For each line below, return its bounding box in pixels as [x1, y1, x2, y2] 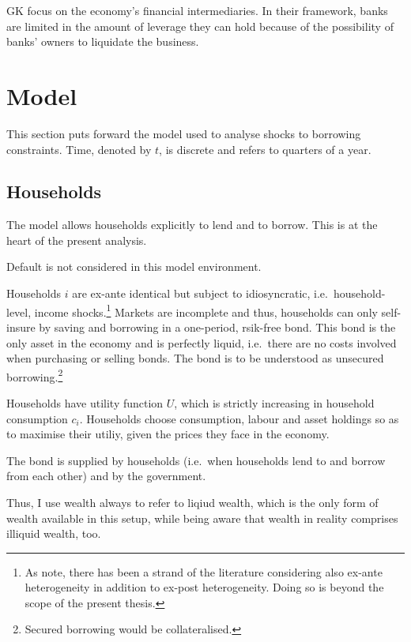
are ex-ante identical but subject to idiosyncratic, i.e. [72, 285, 328, 302]
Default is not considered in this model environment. [6, 258, 262, 275]
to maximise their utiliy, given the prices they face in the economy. [6, 426, 330, 442]
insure [6, 318, 36, 335]
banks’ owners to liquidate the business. [6, 33, 199, 50]
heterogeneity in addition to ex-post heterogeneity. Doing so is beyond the [25, 579, 384, 595]
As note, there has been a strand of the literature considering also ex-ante [25, 563, 383, 580]
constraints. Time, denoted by [6, 141, 152, 157]
